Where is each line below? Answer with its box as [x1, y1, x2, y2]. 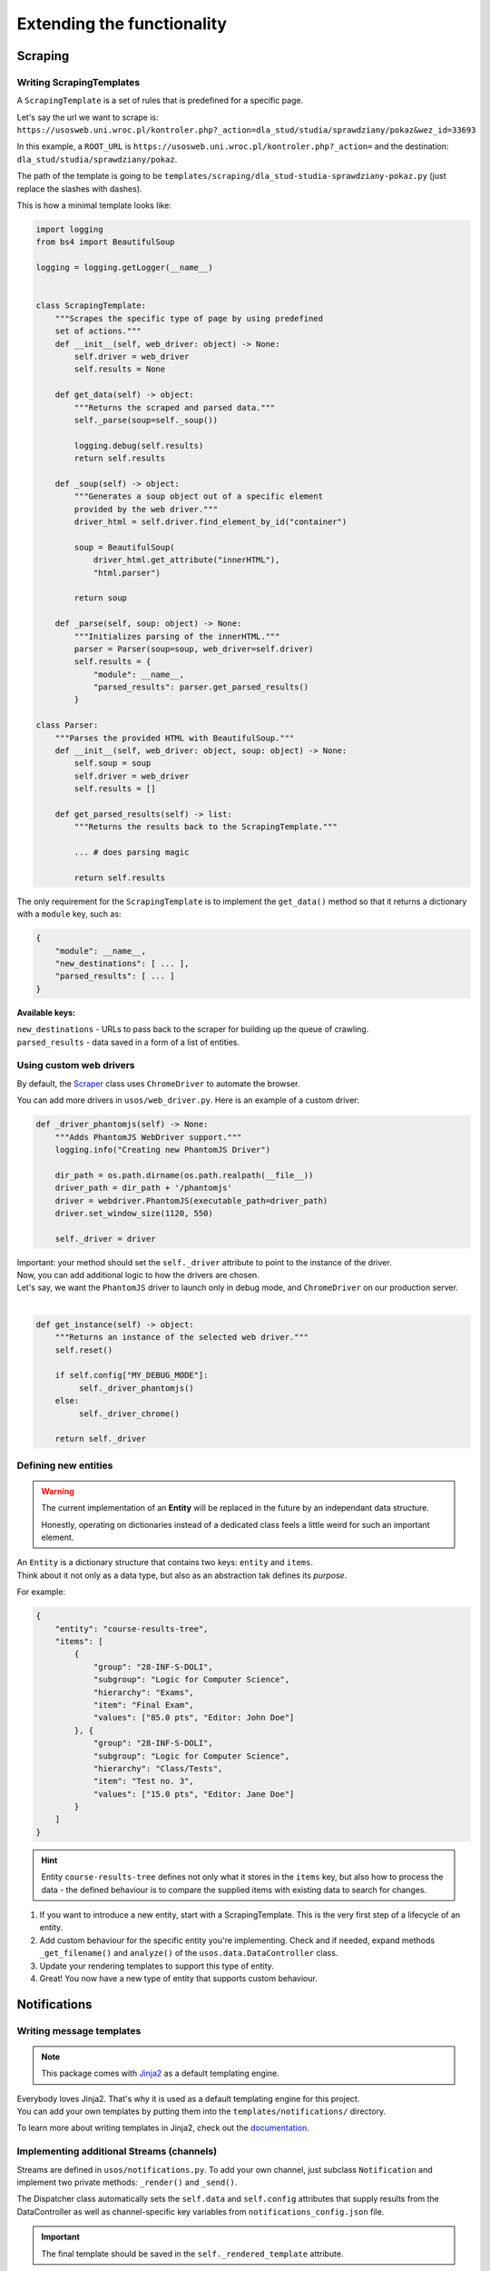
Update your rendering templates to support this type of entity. [39, 1960, 274, 1971]
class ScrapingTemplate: [35, 301, 147, 311]
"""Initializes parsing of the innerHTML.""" [73, 631, 280, 641]
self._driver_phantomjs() [78, 1383, 194, 1393]
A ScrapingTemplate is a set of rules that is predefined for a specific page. [16, 95, 304, 106]
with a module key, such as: [16, 908, 122, 919]
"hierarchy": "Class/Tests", [93, 1763, 223, 1773]
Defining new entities [16, 1459, 113, 1472]
